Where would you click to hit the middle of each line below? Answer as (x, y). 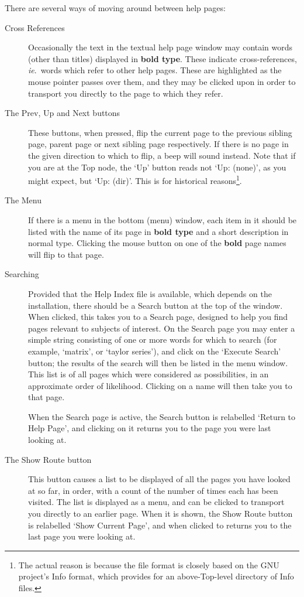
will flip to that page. (66, 254)
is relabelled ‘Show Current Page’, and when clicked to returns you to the (160, 525)
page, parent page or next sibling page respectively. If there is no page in (158, 144)
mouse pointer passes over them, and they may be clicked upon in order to (162, 81)
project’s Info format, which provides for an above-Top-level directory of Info (156, 576)
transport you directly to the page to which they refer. (126, 93)
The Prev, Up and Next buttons (63, 113)
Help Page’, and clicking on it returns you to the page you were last (150, 428)
